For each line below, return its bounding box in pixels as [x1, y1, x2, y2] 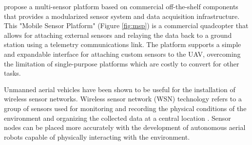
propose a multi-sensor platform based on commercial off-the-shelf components [4, 1, 238, 11]
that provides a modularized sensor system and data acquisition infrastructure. [4, 11, 240, 21]
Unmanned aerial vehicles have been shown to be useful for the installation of [4, 84, 235, 94]
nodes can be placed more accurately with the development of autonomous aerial [4, 122, 246, 132]
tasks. [4, 68, 21, 78]
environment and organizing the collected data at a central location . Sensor [4, 113, 231, 123]
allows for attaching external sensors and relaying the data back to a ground [4, 30, 232, 40]
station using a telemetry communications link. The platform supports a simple [4, 39, 241, 49]
